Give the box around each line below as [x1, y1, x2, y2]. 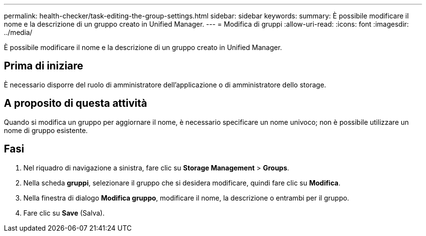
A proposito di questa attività [4, 97, 147, 110]
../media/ [4, 28, 33, 36]
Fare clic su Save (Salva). [23, 208, 105, 217]
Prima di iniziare [4, 60, 84, 72]
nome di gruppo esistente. [4, 126, 88, 135]
